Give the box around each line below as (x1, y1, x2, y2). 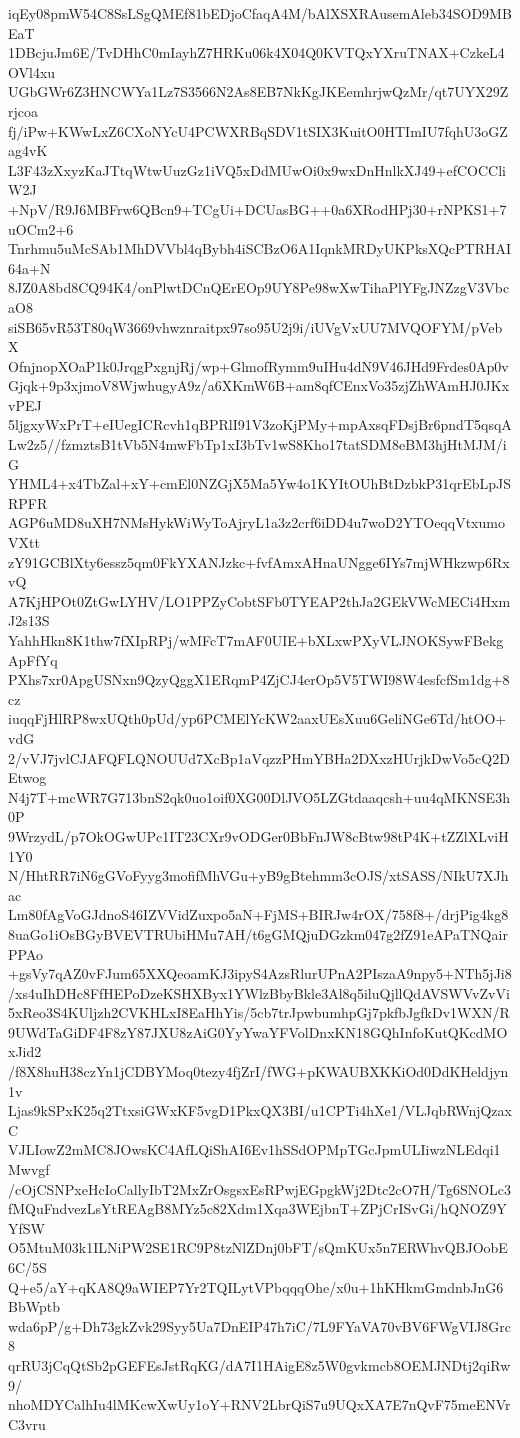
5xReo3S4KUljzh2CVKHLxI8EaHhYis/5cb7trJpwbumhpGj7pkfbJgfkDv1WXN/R (8, 1002, 510, 1023)
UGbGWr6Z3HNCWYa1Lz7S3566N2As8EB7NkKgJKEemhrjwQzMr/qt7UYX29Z (8, 81, 509, 102)
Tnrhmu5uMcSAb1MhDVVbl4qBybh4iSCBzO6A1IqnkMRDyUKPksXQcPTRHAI (8, 238, 512, 259)
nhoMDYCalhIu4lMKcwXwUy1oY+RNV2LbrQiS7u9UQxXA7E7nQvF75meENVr (8, 1394, 511, 1415)
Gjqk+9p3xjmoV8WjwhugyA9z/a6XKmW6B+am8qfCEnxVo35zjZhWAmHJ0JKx (8, 375, 510, 396)
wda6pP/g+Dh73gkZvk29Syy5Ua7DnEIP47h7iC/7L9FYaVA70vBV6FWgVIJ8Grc (8, 1315, 512, 1336)
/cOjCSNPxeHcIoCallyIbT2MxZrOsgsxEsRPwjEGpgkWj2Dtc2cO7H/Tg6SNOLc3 (8, 1178, 512, 1199)
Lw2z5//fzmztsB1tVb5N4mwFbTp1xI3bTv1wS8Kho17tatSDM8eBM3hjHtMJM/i (8, 434, 507, 455)
